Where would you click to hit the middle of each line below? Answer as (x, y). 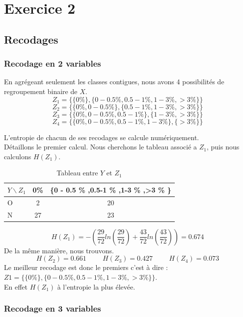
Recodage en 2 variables (53, 63)
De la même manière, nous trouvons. (59, 250)
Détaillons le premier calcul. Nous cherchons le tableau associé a (101, 147)
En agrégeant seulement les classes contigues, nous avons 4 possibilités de (114, 82)
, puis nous (223, 147)
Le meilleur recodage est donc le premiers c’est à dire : (86, 267)
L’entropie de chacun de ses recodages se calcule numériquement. (102, 137)
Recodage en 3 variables (53, 308)
